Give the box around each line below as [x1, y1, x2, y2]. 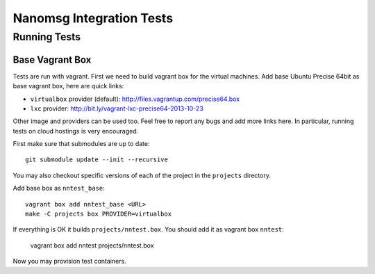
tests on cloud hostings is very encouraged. [12, 127, 139, 135]
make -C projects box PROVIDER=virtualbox [25, 210, 172, 218]
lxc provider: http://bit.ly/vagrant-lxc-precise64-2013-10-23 [30, 104, 204, 113]
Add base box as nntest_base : [12, 184, 105, 193]
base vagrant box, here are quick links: [12, 82, 124, 90]
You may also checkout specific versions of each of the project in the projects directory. [12, 171, 271, 179]
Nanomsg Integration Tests [12, 10, 174, 26]
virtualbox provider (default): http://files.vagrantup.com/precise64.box [30, 95, 240, 103]
